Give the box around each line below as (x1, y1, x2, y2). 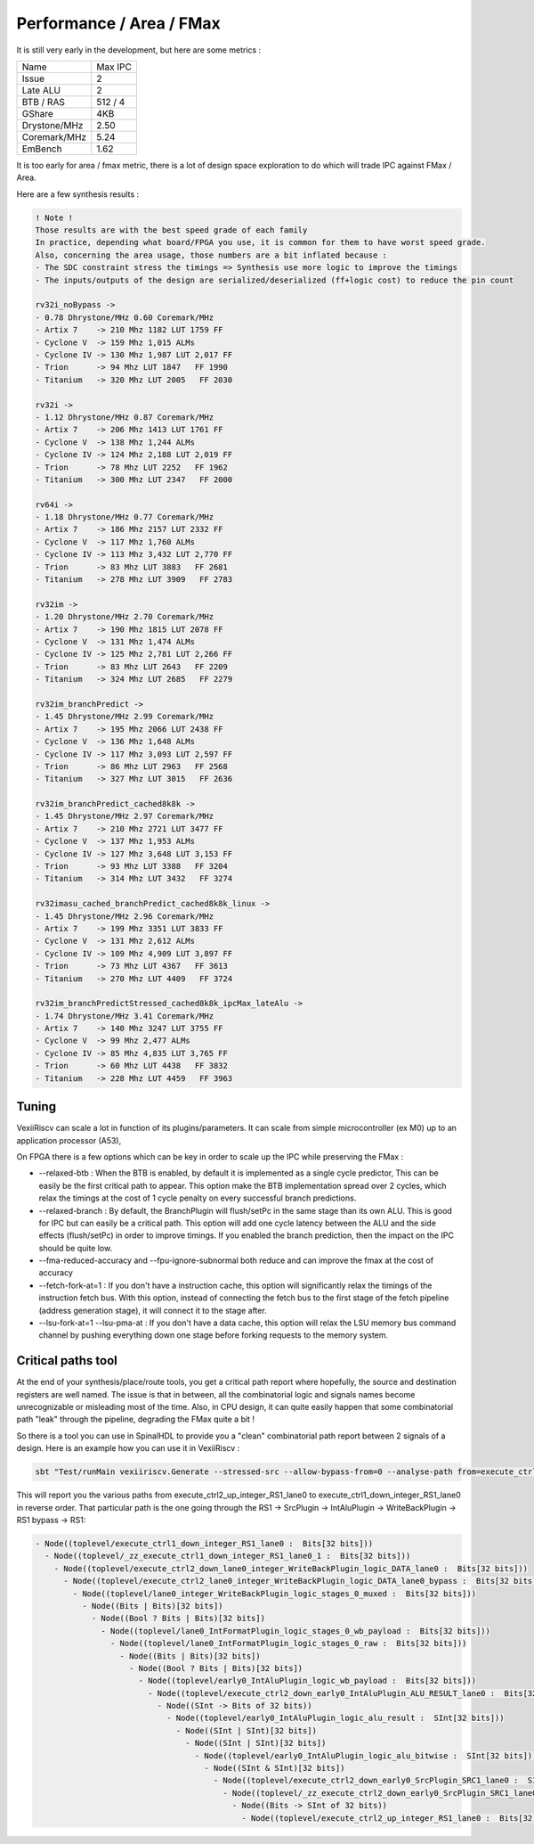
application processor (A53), (16, 1135, 122, 1145)
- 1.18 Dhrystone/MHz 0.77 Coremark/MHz (35, 512, 214, 522)
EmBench (21, 143, 62, 155)
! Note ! (35, 212, 74, 223)
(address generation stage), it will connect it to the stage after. (38, 1305, 267, 1315)
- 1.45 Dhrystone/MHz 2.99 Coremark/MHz (35, 711, 214, 722)
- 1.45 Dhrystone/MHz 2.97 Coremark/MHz (35, 811, 214, 822)
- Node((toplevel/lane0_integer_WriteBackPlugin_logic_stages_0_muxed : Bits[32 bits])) (72, 1588, 476, 1599)
